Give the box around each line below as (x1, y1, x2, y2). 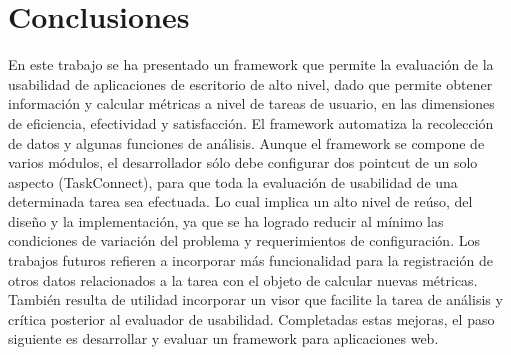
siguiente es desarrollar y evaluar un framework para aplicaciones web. (8, 328, 439, 349)
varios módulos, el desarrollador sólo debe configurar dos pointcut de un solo (8, 152, 478, 173)
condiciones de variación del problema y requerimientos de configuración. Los (8, 230, 480, 251)
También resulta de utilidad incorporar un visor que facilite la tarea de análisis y (8, 289, 503, 310)
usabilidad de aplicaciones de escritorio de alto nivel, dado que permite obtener (8, 73, 493, 94)
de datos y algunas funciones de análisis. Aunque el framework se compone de (8, 132, 485, 153)
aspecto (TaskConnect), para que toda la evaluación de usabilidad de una (8, 171, 458, 192)
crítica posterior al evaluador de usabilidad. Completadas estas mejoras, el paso (8, 308, 495, 329)
